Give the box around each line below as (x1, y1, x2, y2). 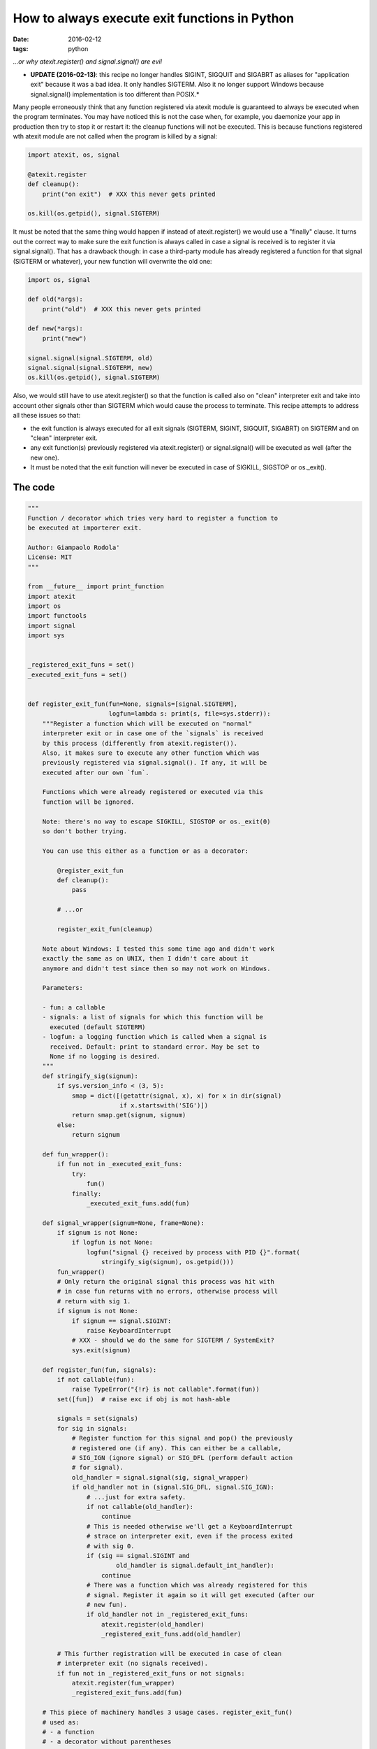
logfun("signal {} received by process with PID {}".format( (86, 1248, 300, 1256)
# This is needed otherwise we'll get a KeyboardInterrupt (86, 1522, 293, 1530)
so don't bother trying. (42, 828, 128, 835)
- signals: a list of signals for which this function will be (42, 1013, 264, 1021)
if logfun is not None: (71, 1238, 154, 1247)
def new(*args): (27, 325, 84, 332)
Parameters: (42, 984, 84, 992)
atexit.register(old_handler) (101, 1620, 205, 1628)
